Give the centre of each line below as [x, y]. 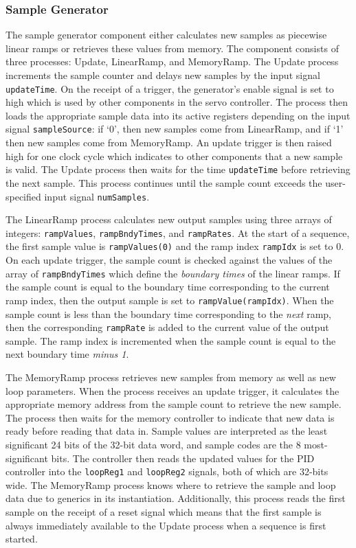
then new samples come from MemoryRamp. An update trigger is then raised [169, 142]
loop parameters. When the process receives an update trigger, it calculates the [173, 390]
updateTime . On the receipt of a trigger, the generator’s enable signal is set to [170, 88]
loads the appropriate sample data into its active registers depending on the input [178, 115]
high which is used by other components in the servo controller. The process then [177, 102]
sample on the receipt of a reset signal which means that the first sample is [164, 512]
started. [22, 539]
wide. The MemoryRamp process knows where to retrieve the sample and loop [171, 484]
